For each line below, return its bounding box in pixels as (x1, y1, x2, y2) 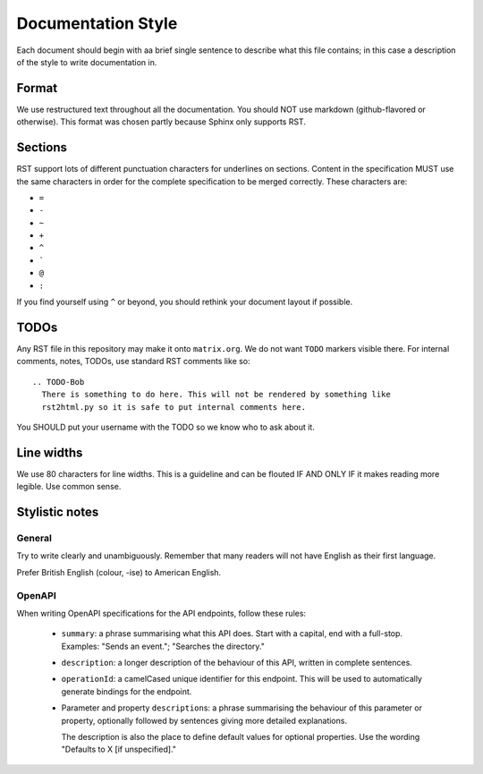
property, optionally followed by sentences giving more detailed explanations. (61, 715, 348, 726)
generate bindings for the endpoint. (61, 685, 192, 697)
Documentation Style (16, 13, 178, 33)
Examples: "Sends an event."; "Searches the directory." (61, 641, 266, 651)
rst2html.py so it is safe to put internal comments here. (41, 402, 306, 412)
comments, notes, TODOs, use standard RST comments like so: (16, 356, 250, 367)
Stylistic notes (16, 505, 99, 520)
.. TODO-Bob (32, 377, 85, 387)
